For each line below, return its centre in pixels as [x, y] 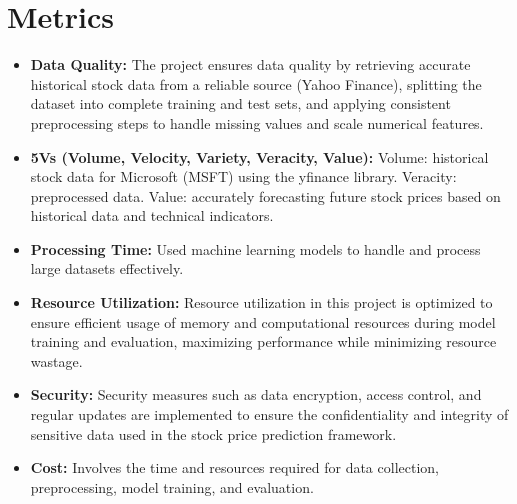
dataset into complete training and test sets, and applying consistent [240, 103]
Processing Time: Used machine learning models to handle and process [255, 248]
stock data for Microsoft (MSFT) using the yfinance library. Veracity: [243, 176]
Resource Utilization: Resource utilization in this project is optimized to [261, 302]
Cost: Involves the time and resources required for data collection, [234, 467]
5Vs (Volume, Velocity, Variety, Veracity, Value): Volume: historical [259, 156]
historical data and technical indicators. [152, 215]
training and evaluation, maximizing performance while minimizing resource [263, 341]
